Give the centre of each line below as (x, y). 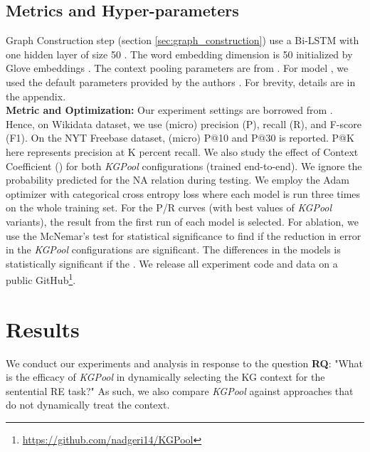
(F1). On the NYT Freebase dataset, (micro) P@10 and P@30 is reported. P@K (180, 138)
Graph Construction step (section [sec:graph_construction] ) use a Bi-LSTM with (183, 40)
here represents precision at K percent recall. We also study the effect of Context (182, 151)
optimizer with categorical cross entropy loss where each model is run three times (183, 193)
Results (43, 329)
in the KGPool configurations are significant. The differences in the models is (173, 249)
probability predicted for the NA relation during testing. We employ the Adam (178, 180)
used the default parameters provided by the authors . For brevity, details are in (181, 82)
